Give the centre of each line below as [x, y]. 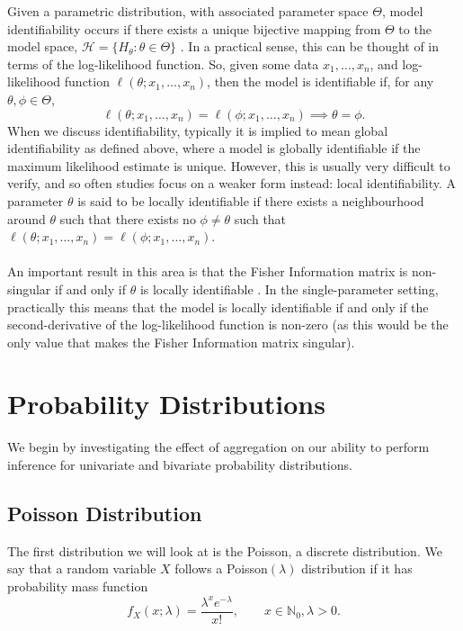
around [27, 218]
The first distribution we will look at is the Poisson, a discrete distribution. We [225, 550]
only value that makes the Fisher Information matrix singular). [181, 342]
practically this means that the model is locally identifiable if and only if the [218, 306]
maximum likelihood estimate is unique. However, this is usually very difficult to [229, 165]
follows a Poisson [221, 568]
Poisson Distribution [105, 513]
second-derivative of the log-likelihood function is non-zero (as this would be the [228, 325]
